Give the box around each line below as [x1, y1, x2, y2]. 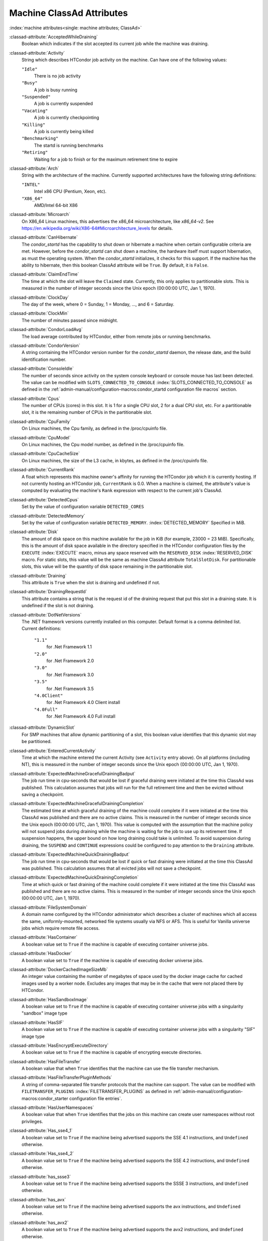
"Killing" [21, 122, 46, 128]
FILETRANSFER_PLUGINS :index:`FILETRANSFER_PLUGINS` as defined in [21, 1089, 172, 1095]
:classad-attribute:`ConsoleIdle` [9, 365, 74, 372]
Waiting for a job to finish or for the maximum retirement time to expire [34, 156, 178, 162]
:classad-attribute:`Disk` [9, 529, 59, 535]
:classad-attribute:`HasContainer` [9, 934, 78, 940]
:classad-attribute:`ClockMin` [9, 310, 69, 316]
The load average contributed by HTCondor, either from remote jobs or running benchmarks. [21, 333, 211, 340]
